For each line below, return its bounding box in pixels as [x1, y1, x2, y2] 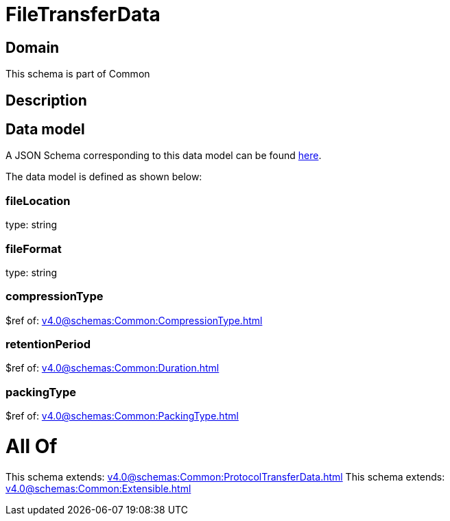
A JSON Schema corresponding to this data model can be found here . [5, 149, 322, 162]
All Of [5, 434, 58, 458]
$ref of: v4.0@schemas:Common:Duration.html [5, 362, 220, 374]
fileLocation [5, 193, 71, 208]
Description [5, 91, 87, 109]
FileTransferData [5, 3, 161, 26]
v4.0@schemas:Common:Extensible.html [5, 482, 191, 494]
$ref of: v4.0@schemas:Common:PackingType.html [5, 410, 239, 422]
